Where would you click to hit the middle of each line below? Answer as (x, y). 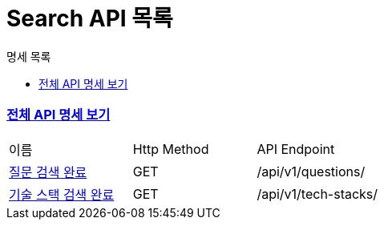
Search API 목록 (90, 18)
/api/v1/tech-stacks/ (317, 194)
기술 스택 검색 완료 (62, 194)
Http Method (171, 149)
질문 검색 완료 (48, 172)
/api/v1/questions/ (311, 171)
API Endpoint (296, 149)
